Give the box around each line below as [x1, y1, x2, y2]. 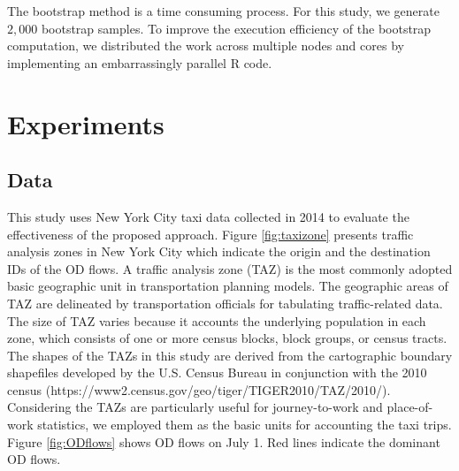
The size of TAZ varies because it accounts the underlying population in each [7, 311, 426, 330]
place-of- [386, 398, 433, 416]
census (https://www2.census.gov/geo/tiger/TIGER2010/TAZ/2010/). [7, 380, 391, 399]
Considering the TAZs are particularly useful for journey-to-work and [7, 398, 383, 416]
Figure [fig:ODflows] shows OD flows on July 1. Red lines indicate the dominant [7, 432, 440, 451]
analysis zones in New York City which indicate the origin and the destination [7, 242, 431, 261]
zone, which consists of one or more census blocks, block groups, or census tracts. [7, 329, 448, 347]
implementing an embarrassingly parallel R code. [7, 53, 272, 72]
